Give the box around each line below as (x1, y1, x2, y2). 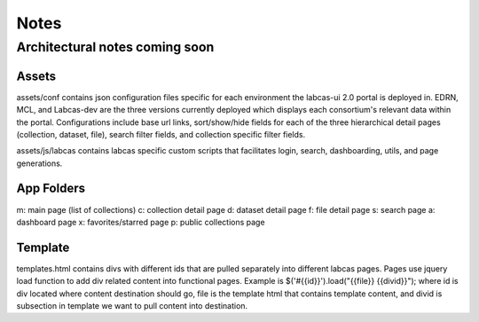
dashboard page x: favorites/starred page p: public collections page (16, 216, 265, 227)
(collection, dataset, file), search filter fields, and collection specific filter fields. (16, 129, 306, 139)
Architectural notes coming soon (16, 39, 215, 55)
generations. (16, 158, 63, 169)
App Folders (16, 181, 86, 196)
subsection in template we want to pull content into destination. (16, 301, 248, 311)
